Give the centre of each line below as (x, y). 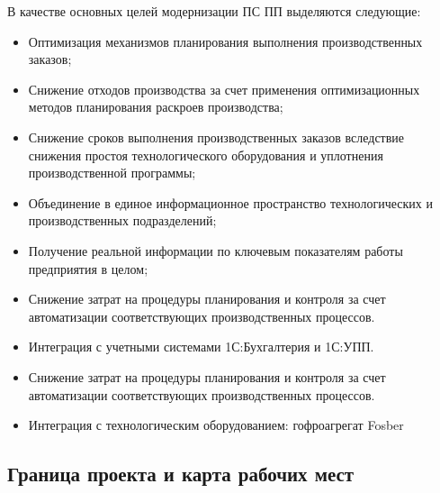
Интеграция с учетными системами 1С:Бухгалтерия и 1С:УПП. (201, 347)
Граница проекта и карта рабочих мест (181, 474)
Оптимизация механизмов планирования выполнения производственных (225, 41)
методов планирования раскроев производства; (156, 107)
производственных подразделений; (122, 220)
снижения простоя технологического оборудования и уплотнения (206, 155)
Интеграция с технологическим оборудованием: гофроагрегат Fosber (216, 425)
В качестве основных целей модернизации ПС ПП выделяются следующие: (214, 11)
